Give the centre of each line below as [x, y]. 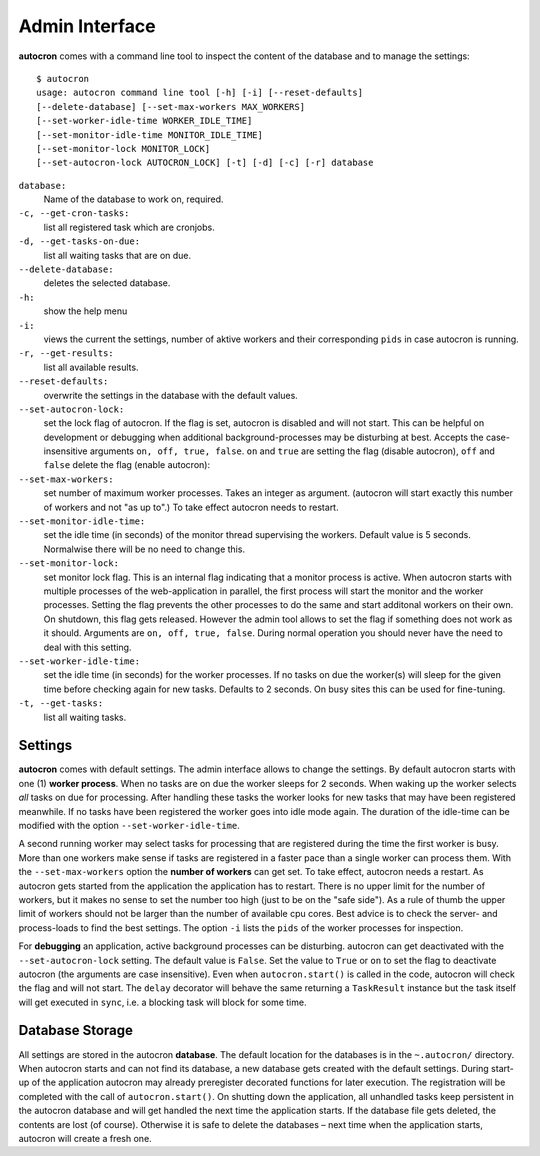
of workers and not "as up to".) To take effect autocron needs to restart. [191, 507]
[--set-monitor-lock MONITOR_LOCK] [123, 148]
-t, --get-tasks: [61, 703]
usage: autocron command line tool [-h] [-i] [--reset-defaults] [200, 93]
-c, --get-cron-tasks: [74, 213]
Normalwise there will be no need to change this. [144, 549]
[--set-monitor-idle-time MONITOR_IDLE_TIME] [150, 134]
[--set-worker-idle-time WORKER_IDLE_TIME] [144, 121]
